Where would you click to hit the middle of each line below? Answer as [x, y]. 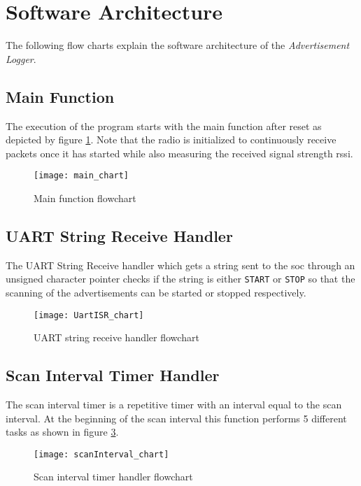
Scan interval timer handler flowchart [113, 477]
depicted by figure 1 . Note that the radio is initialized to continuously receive [171, 140]
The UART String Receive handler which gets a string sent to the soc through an [180, 265]
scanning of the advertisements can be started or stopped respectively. [156, 292]
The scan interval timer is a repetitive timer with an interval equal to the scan [174, 405]
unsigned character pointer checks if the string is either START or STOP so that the [180, 279]
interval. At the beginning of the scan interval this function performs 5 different [176, 418]
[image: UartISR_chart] [89, 315]
